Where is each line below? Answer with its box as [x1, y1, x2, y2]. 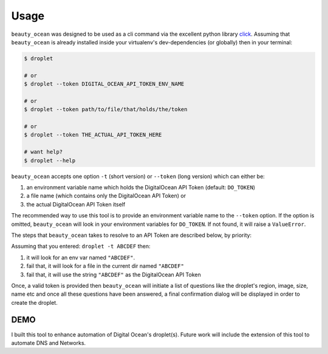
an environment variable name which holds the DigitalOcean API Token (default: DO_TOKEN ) [26, 183, 255, 191]
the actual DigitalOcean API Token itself [26, 200, 126, 208]
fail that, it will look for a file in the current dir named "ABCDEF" [26, 262, 185, 270]
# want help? [24, 149, 63, 155]
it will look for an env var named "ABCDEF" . [26, 254, 135, 261]
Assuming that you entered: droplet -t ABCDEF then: [11, 243, 151, 250]
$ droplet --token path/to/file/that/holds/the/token [24, 106, 188, 113]
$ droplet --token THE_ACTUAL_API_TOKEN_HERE [24, 131, 162, 138]
